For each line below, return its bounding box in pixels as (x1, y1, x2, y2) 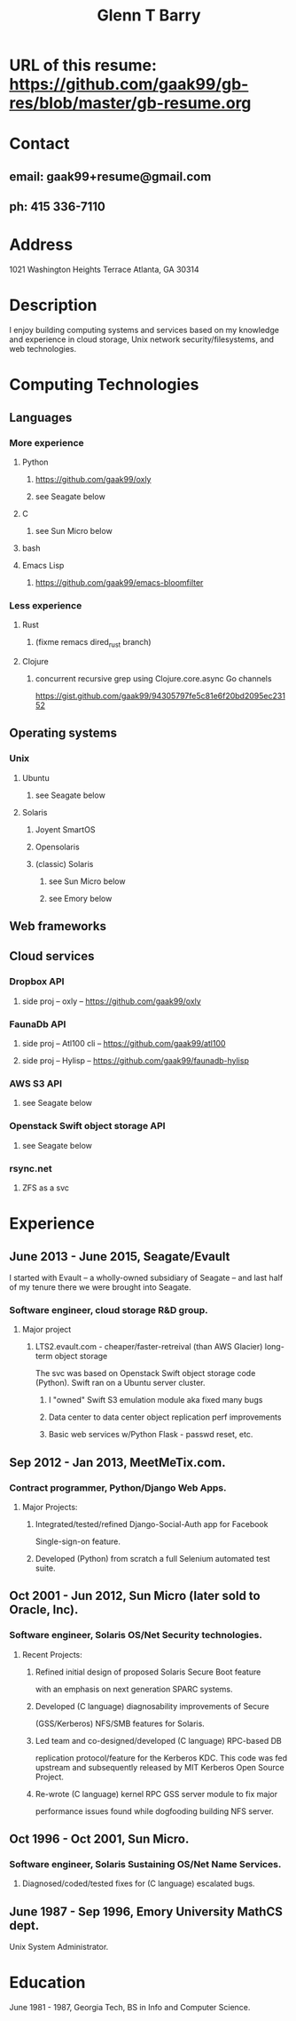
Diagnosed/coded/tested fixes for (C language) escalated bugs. (21, 1878, 255, 1889)
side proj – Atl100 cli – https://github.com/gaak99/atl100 (21, 1038, 226, 1049)
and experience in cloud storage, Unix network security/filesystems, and (9, 334, 275, 345)
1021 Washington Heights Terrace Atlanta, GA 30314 (9, 264, 199, 275)
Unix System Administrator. (9, 1942, 109, 1953)
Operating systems (9, 726, 118, 741)
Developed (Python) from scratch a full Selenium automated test (35, 1553, 270, 1563)
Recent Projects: (21, 1649, 82, 1659)
